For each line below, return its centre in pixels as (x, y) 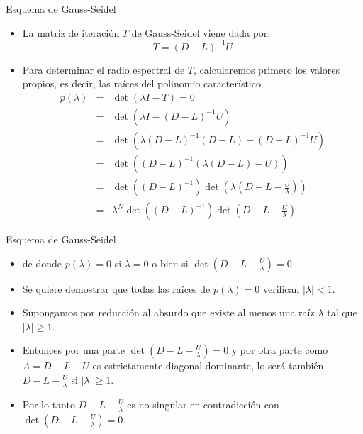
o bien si (170, 263)
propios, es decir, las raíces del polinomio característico (141, 83)
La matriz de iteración (71, 32)
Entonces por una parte (74, 350)
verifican (281, 288)
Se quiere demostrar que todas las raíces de (116, 288)
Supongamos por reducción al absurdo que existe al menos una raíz (168, 312)
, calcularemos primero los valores (267, 69)
